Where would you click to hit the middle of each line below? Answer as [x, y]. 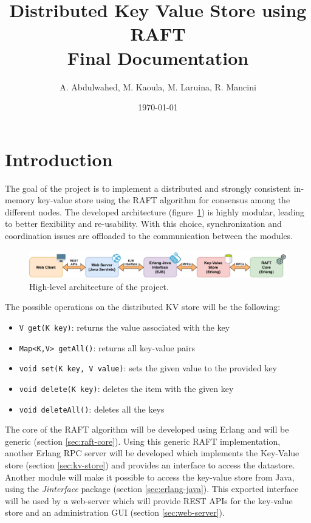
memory [20, 200]
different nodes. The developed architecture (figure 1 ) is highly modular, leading [155, 211]
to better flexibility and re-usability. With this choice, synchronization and [143, 224]
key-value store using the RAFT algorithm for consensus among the [164, 200]
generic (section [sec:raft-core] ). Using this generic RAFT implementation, [143, 441]
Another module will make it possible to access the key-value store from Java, [150, 477]
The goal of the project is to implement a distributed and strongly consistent [148, 188]
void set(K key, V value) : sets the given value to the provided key [148, 368]
